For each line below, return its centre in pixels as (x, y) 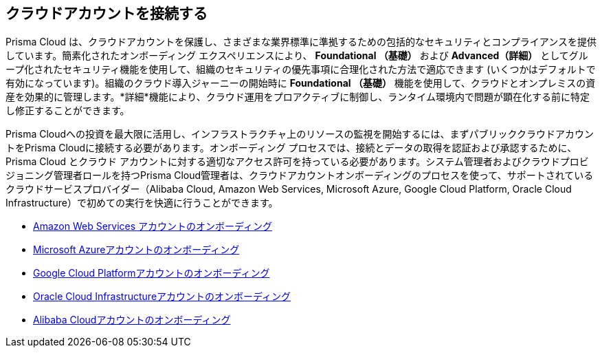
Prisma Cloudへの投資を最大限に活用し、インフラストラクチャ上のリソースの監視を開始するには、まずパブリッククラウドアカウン (300, 134)
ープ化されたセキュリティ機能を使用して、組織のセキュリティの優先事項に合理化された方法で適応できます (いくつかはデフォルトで (301, 69)
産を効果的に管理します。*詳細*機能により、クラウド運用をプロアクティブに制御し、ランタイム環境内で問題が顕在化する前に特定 (298, 97)
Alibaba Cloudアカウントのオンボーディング (132, 320)
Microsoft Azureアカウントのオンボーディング (136, 250)
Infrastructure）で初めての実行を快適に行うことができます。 (142, 203)
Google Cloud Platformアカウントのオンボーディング (152, 273)
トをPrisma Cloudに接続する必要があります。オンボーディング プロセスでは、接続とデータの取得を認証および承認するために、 (291, 148)
